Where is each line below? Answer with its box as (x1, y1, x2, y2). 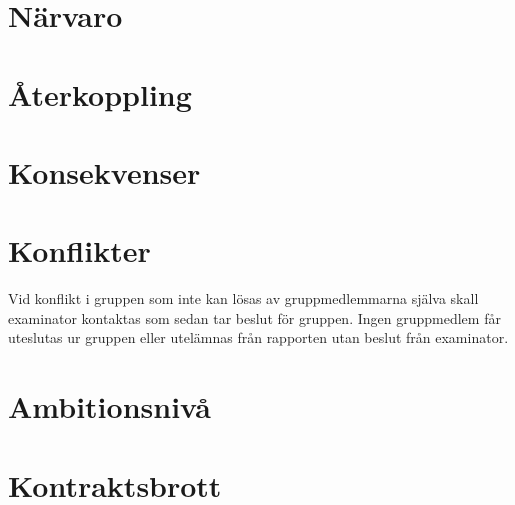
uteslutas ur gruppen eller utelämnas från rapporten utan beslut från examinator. (8, 327, 509, 348)
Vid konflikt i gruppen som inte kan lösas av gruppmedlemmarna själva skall (8, 288, 479, 309)
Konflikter (8, 230, 151, 271)
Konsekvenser (8, 151, 201, 192)
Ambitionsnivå (8, 386, 211, 427)
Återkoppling (8, 73, 192, 114)
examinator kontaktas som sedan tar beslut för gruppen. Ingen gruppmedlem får (8, 307, 501, 328)
